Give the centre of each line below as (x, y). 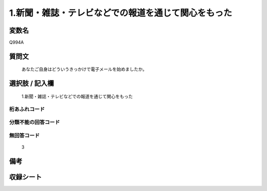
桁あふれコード (27, 109)
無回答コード (24, 135)
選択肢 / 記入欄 (32, 83)
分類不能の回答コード (35, 122)
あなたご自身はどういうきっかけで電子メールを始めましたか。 (84, 69)
